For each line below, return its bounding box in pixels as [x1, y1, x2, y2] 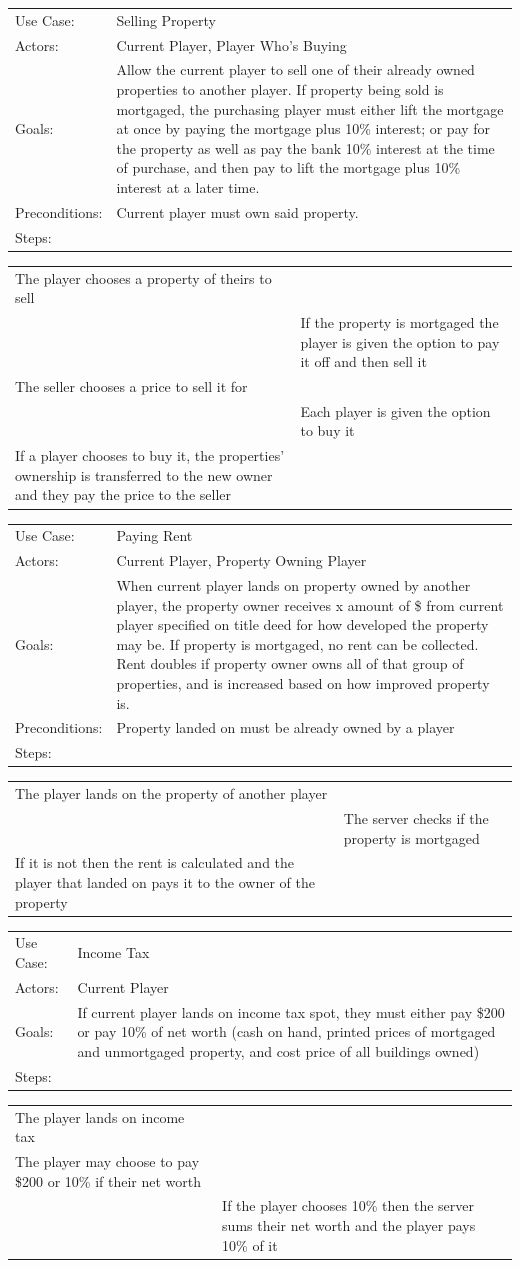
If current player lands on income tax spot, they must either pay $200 [77, 1001, 505, 1022]
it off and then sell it [300, 351, 427, 372]
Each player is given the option [300, 400, 491, 421]
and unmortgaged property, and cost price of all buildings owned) [77, 1040, 480, 1061]
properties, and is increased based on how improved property [116, 672, 490, 693]
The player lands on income [15, 1106, 185, 1127]
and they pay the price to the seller [15, 484, 231, 505]
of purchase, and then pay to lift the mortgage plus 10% [116, 157, 461, 178]
